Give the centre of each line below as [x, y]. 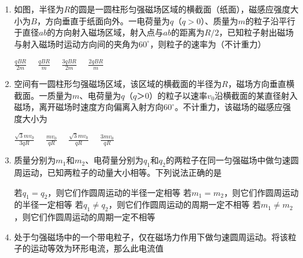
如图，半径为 [39, 9]
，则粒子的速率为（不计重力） [208, 43]
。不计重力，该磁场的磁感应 [229, 107]
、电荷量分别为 [114, 160]
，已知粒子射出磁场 [256, 32]
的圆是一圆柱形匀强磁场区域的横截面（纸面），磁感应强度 [180, 9]
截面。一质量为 [43, 95]
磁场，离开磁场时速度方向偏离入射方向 [89, 107]
